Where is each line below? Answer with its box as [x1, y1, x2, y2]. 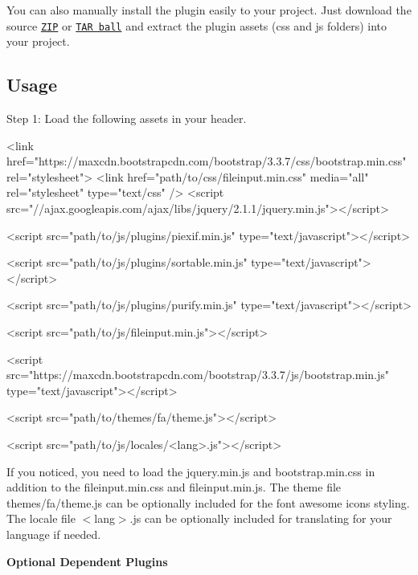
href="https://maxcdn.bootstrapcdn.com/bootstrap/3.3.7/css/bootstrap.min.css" [6, 153, 407, 169]
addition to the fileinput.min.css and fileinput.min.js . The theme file [6, 479, 342, 495]
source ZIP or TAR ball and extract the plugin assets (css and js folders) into [6, 17, 387, 34]
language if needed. [6, 525, 101, 542]
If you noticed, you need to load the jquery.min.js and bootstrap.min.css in [6, 463, 375, 479]
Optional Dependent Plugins [6, 553, 168, 569]
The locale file [6, 510, 76, 527]
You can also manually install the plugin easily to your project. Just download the [6, 2, 412, 18]
